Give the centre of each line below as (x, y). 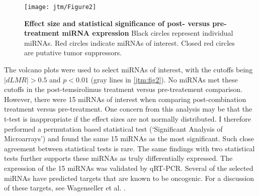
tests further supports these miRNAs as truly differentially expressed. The (118, 158)
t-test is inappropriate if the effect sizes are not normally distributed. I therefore (128, 119)
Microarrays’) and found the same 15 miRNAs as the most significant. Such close (129, 138)
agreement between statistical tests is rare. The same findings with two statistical (129, 148)
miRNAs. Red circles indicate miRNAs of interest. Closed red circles (129, 42)
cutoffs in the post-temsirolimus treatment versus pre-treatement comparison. (123, 89)
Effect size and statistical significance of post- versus (117, 23)
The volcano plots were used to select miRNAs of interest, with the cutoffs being (128, 70)
